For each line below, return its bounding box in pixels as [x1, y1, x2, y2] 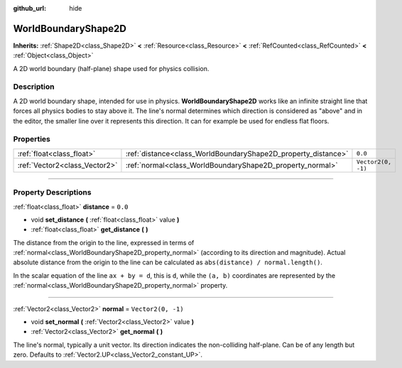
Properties [13, 134, 51, 144]
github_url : [13, 4, 46, 12]
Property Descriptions [13, 188, 92, 197]
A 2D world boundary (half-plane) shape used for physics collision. [13, 64, 210, 72]
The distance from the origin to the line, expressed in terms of [13, 238, 195, 247]
